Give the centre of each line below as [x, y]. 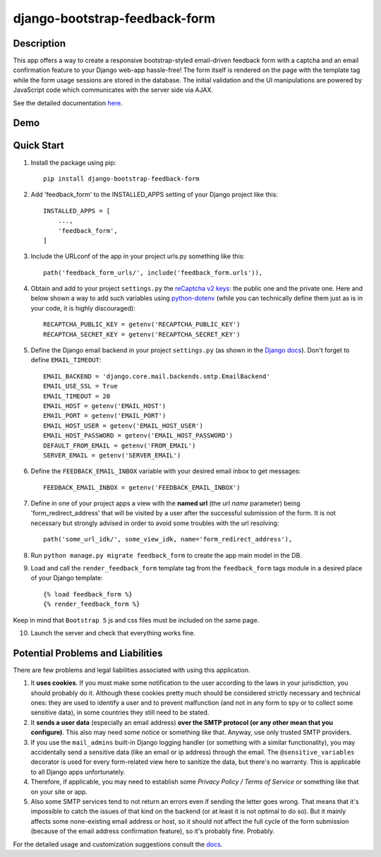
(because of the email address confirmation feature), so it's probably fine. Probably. [153, 831]
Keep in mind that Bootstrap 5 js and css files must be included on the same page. [136, 620]
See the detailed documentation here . [68, 103]
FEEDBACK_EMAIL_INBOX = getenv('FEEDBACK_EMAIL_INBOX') [142, 487]
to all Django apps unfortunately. [78, 772]
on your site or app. [59, 791]
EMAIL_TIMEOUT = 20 [77, 396]
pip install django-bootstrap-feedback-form [122, 179]
